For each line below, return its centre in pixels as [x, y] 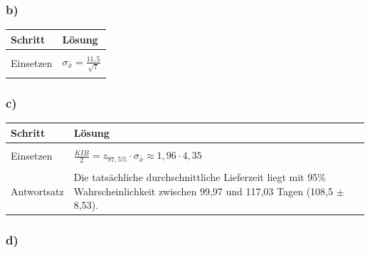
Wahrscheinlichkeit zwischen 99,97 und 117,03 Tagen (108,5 [203, 191]
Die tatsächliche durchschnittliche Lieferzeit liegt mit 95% [200, 177]
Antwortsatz [37, 191]
